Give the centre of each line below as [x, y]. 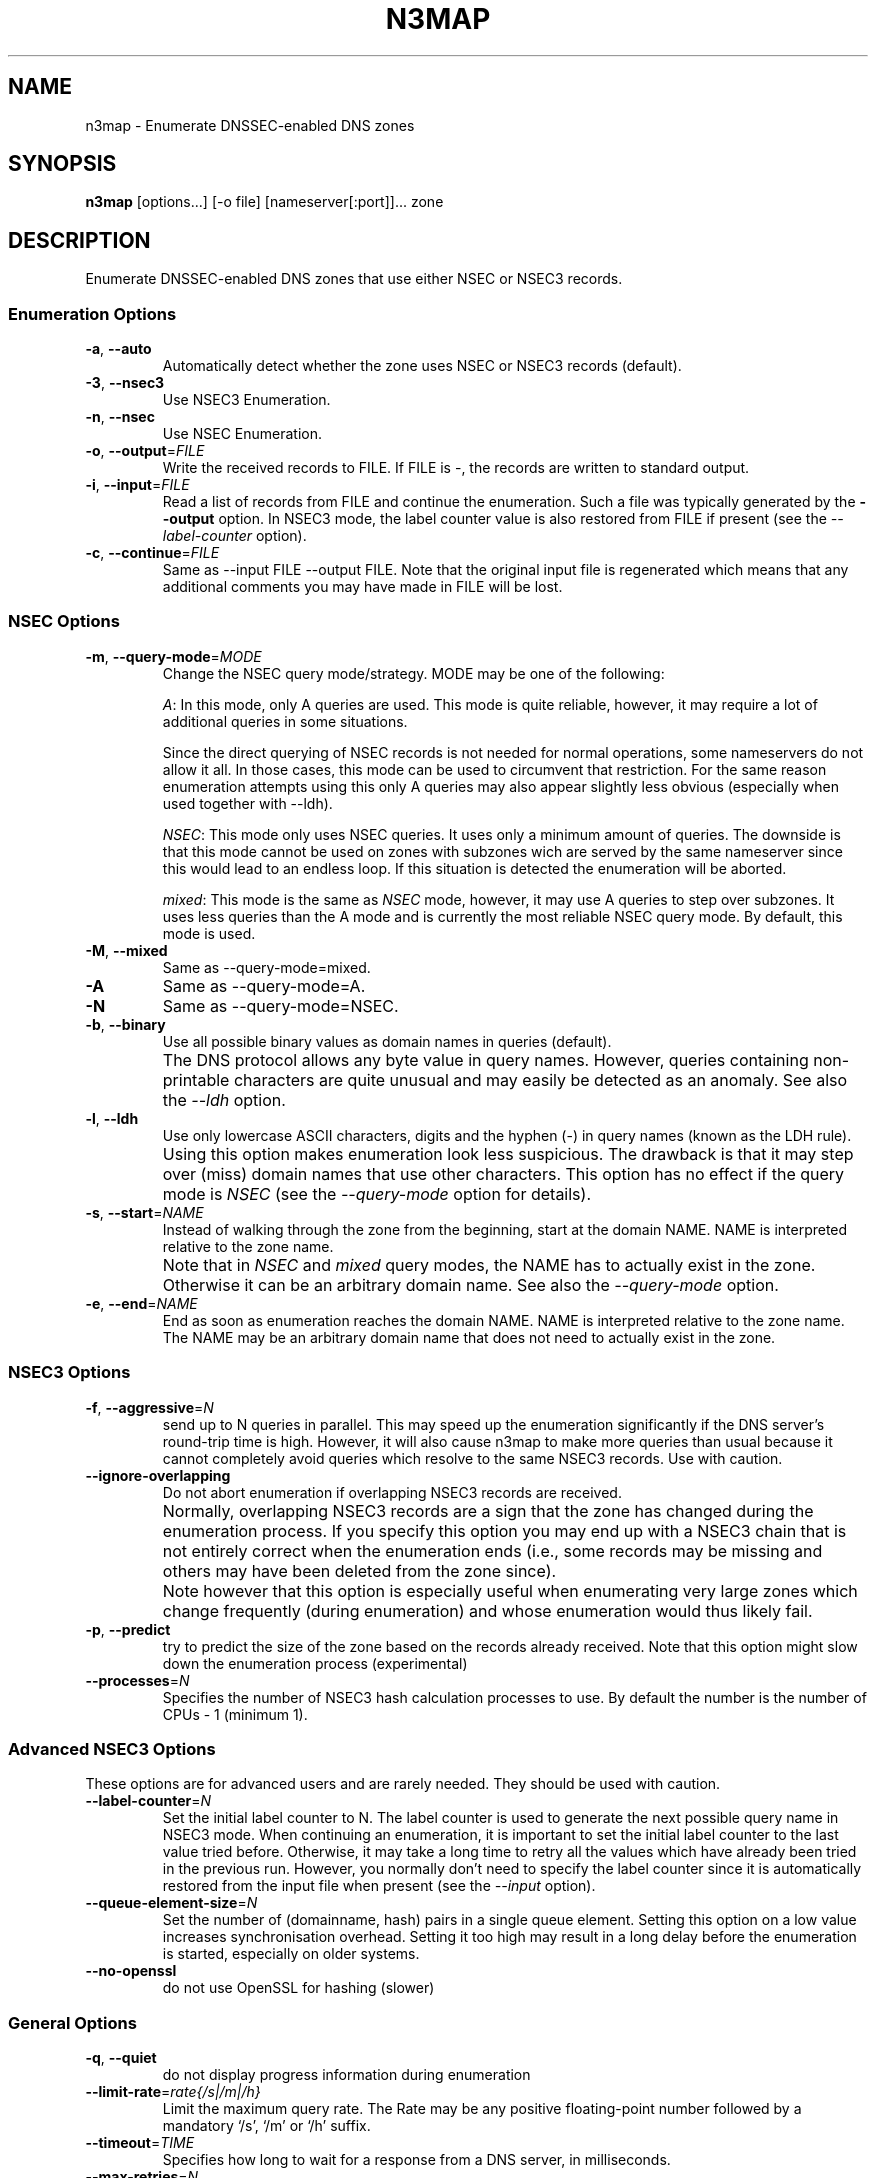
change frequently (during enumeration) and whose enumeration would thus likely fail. [487, 1610]
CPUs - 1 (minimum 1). [235, 1714]
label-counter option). [234, 536]
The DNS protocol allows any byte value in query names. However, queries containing [485, 1059]
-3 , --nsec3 [125, 383]
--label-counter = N [148, 1801]
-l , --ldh [112, 1118]
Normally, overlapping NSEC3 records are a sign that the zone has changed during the [488, 1510]
